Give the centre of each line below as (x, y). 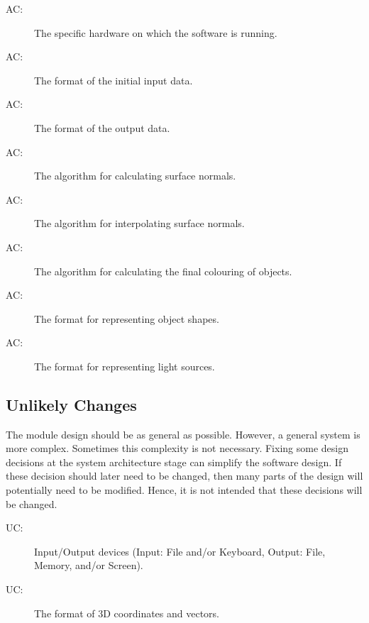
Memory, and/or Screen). (89, 565)
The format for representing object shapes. (127, 318)
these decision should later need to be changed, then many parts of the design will (184, 476)
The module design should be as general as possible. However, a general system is (183, 434)
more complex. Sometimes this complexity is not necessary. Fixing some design (177, 448)
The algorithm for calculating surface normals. (135, 176)
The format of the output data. (102, 127)
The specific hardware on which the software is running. (156, 32)
